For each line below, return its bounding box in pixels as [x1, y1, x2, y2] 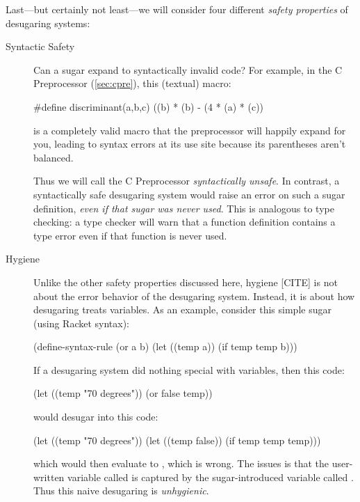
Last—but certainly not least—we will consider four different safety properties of [6, 2, 348, 16]
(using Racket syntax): [33, 315, 130, 330]
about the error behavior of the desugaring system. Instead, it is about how [33, 288, 355, 303]
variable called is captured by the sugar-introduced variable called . [67, 469, 354, 484]
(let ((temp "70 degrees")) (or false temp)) [33, 386, 213, 400]
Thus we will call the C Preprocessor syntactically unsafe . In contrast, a [33, 173, 340, 188]
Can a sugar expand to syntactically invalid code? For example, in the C [33, 62, 343, 77]
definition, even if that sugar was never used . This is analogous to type [33, 201, 334, 215]
